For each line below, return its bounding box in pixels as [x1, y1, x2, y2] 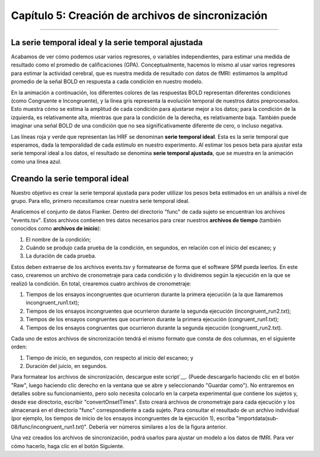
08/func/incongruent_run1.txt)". [11, 423, 88, 430]
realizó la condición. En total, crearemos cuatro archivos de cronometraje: [11, 280, 191, 287]
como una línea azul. [11, 158, 62, 165]
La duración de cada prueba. [25, 252, 97, 259]
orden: [11, 343, 27, 350]
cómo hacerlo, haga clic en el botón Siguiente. [11, 442, 124, 449]
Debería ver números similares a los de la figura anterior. [89, 423, 228, 430]
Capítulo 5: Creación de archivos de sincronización [11, 9, 268, 22]
